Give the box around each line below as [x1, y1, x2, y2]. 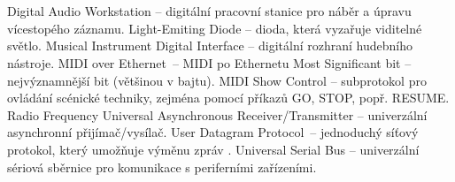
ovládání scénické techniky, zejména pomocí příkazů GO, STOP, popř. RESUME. [7, 88, 450, 107]
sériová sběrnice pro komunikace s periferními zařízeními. [7, 157, 317, 176]
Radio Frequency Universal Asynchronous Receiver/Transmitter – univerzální [7, 105, 428, 124]
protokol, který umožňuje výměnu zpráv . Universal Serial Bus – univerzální [7, 140, 420, 158]
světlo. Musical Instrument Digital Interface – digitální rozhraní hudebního [7, 36, 413, 55]
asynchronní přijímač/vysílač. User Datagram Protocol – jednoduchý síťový [7, 123, 419, 141]
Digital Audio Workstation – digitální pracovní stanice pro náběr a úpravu [7, 2, 412, 20]
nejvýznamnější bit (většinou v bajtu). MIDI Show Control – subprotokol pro [7, 71, 427, 89]
